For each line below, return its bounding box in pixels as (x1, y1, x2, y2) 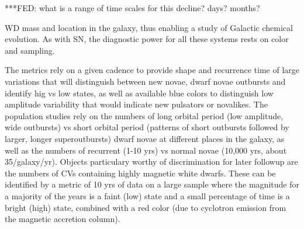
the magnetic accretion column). (5, 213, 120, 225)
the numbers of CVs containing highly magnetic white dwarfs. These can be (5, 166, 276, 179)
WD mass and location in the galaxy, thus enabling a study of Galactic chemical (5, 21, 293, 33)
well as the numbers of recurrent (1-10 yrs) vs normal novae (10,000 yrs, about (5, 144, 287, 156)
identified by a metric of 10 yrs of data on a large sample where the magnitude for (5, 178, 299, 190)
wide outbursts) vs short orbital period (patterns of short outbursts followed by (5, 121, 289, 133)
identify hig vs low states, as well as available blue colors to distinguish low (5, 86, 274, 99)
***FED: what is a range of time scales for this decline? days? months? (5, 2, 260, 13)
